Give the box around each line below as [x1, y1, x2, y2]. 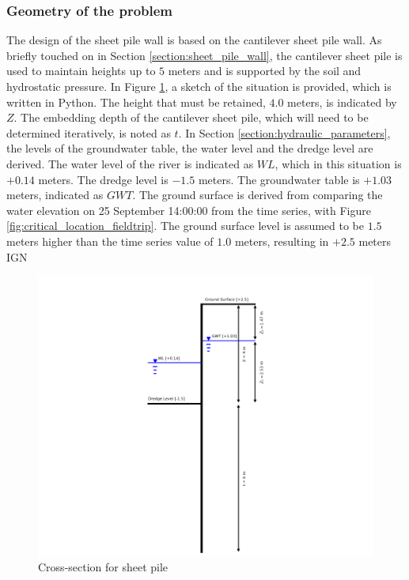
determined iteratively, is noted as [6, 124, 171, 141]
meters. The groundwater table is [198, 171, 360, 187]
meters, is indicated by [287, 93, 397, 110]
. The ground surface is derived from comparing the [132, 186, 383, 203]
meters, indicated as [6, 186, 104, 203]
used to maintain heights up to [6, 62, 156, 79]
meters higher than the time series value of [6, 232, 214, 249]
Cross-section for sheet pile [38, 559, 169, 575]
